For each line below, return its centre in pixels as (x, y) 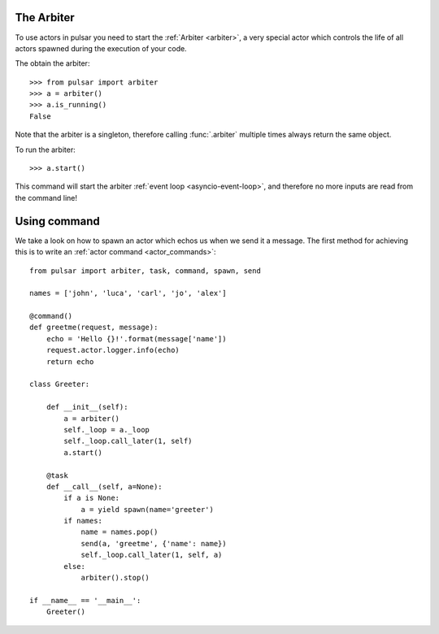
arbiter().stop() (115, 578)
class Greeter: (60, 384)
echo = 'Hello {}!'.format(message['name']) (136, 339)
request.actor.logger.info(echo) (113, 350)
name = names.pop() (120, 532)
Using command (58, 221)
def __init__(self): (87, 407)
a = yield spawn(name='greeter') (148, 509)
